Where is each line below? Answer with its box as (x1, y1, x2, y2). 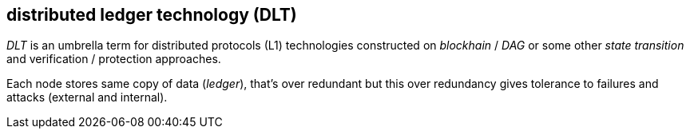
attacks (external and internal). (6, 90, 168, 105)
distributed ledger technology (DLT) (6, 5, 297, 25)
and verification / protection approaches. (6, 52, 221, 66)
